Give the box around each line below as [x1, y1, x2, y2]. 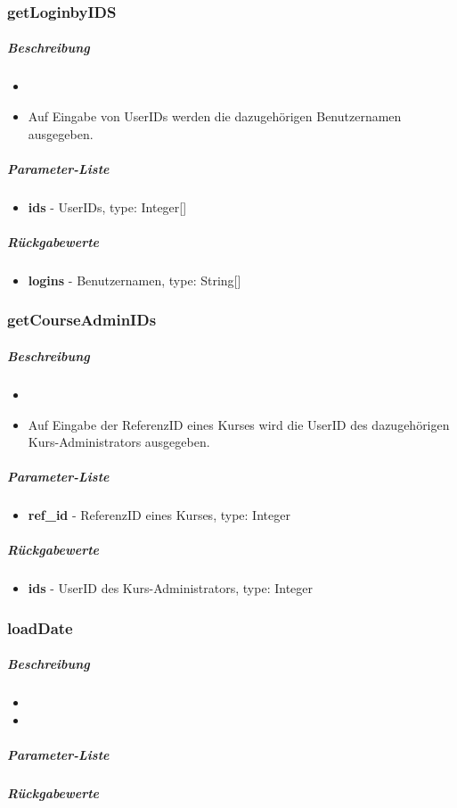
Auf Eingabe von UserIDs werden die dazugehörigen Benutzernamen [28, 107, 402, 125]
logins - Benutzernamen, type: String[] [28, 270, 241, 289]
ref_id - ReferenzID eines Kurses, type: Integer [28, 506, 290, 524]
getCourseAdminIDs [7, 309, 157, 331]
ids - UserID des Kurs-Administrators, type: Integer [28, 579, 313, 598]
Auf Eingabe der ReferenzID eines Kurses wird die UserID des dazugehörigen [28, 415, 450, 433]
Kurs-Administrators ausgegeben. [28, 433, 210, 451]
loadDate [7, 616, 73, 639]
